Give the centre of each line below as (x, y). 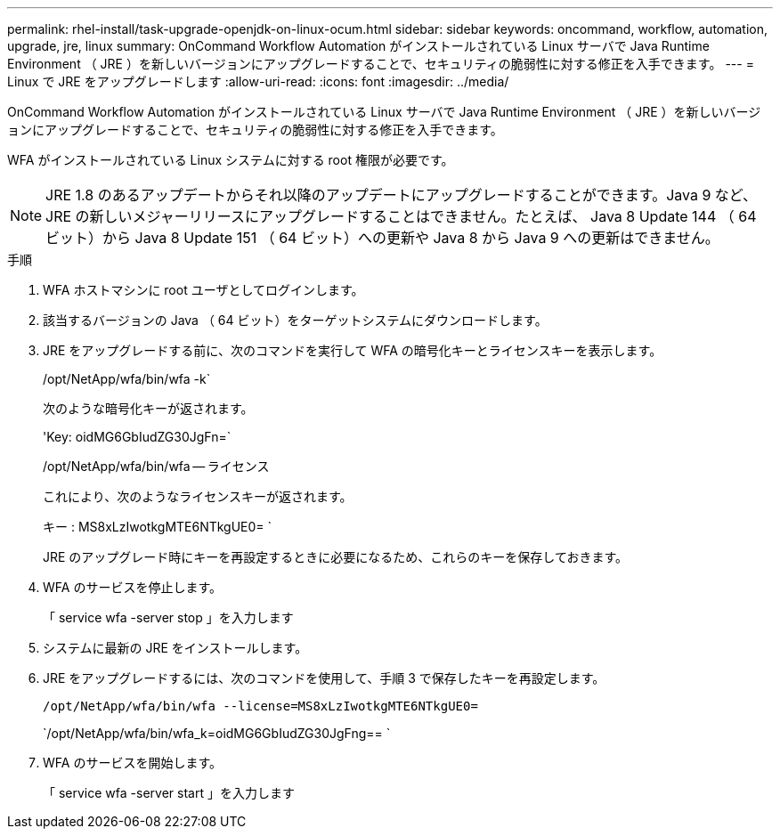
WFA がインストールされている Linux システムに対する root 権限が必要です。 (231, 160)
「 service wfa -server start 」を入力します (169, 793)
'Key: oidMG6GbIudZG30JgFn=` (137, 437)
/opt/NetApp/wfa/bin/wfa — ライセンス (156, 466)
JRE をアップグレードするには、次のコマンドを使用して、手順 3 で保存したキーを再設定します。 (324, 678)
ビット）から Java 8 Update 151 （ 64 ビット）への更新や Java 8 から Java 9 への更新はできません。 (382, 238)
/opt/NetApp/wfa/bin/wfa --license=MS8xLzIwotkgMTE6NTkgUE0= (260, 706)
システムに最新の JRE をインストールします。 (175, 648)
